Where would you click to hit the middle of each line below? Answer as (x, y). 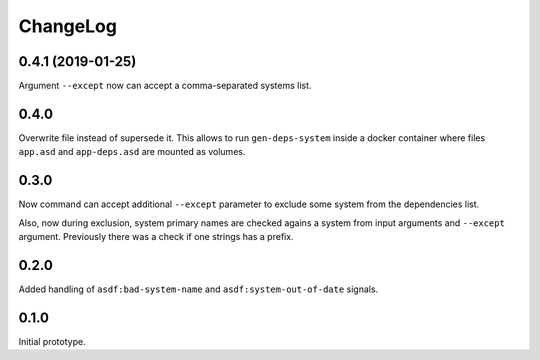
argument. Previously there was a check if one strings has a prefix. (156, 237)
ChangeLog (67, 26)
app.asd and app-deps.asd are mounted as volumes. (132, 152)
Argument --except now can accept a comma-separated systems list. (165, 86)
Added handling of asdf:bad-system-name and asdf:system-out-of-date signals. (198, 289)
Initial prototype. (52, 341)
